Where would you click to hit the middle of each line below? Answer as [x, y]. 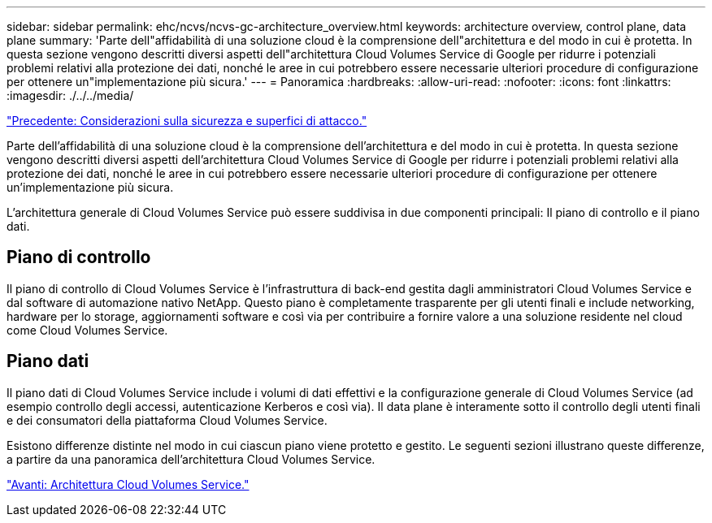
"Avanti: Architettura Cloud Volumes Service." [128, 484]
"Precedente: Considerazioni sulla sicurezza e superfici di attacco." [187, 121]
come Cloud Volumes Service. [87, 330]
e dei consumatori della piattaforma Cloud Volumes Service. [167, 420]
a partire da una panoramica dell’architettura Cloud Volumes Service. [191, 459]
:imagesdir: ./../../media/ [70, 95]
